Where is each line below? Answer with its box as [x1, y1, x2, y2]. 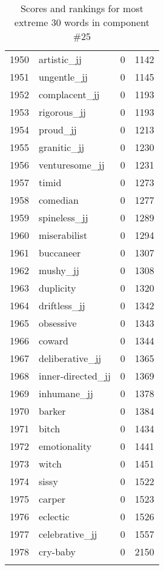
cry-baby [39, 545, 76, 558]
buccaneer [39, 246, 81, 260]
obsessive [39, 316, 77, 330]
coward [39, 334, 68, 347]
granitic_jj [39, 140, 85, 154]
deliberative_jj [39, 351, 102, 365]
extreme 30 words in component [14, 15, 150, 29]
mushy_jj [39, 263, 79, 277]
